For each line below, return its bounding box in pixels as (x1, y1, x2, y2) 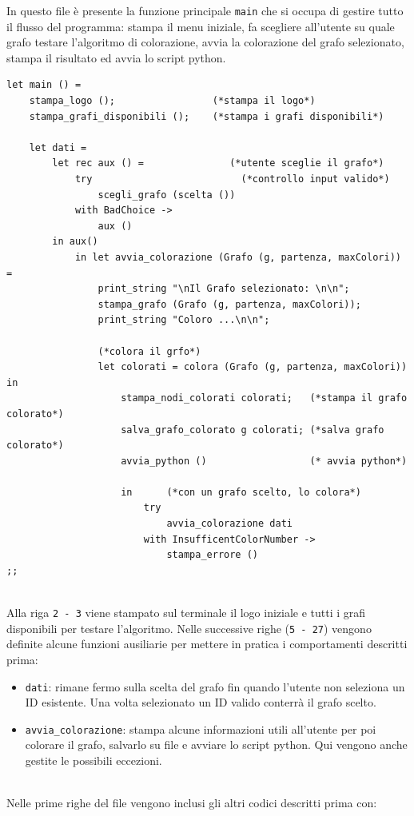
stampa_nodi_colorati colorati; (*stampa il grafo (121, 392, 408, 404)
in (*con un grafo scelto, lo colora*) (121, 486, 361, 498)
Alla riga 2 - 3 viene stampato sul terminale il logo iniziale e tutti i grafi (6, 604, 366, 621)
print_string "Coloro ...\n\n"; (98, 314, 270, 326)
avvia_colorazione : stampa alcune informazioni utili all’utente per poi (25, 720, 376, 737)
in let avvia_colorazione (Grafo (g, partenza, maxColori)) (74, 251, 401, 263)
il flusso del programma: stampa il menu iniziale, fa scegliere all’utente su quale (6, 18, 395, 34)
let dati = (29, 141, 87, 153)
